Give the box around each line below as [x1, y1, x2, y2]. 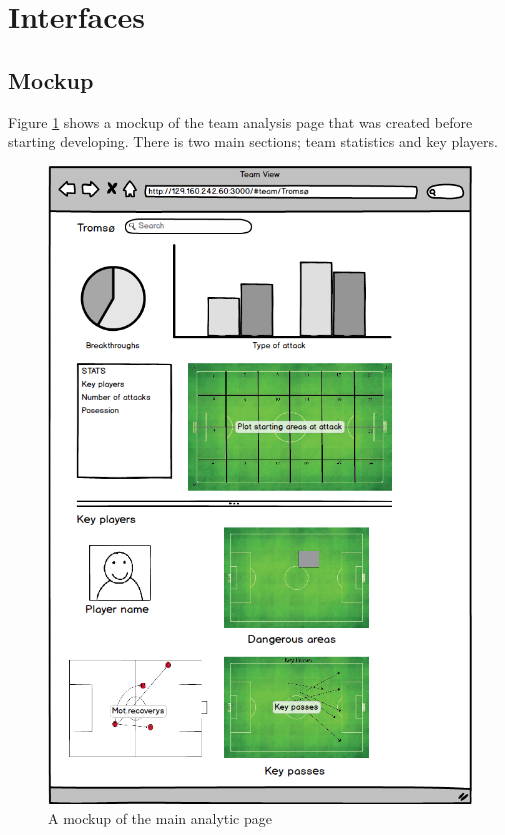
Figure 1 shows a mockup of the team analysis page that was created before [8, 111, 473, 132]
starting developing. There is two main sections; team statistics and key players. [8, 131, 498, 152]
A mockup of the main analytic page [48, 807, 272, 828]
